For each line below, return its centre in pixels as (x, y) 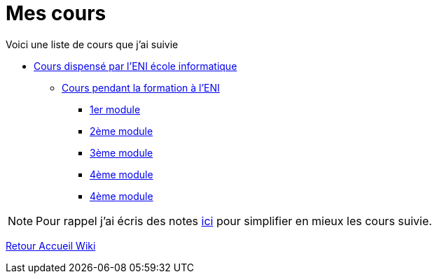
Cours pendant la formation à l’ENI (141, 87)
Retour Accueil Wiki (51, 245)
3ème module (122, 152)
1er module (115, 109)
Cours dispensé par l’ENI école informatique (136, 66)
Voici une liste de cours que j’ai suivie (92, 44)
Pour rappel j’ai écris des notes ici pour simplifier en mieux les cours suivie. (234, 221)
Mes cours (56, 13)
